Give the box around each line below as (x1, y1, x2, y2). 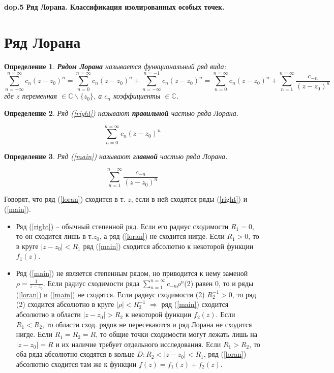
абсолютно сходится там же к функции (16, 359, 137, 369)
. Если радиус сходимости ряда (43, 277, 140, 288)
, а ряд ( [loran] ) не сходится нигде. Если (99, 231, 225, 241)
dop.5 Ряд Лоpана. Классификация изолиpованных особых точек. (4, 2, 225, 12)
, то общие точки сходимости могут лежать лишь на (96, 329, 257, 339)
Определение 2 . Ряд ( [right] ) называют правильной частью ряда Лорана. (4, 108, 239, 118)
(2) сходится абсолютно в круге (16, 299, 114, 309)
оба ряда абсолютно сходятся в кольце (16, 349, 135, 359)
